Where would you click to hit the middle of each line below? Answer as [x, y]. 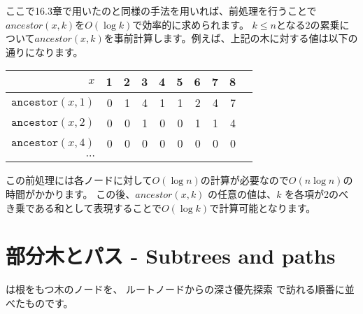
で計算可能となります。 [263, 207]
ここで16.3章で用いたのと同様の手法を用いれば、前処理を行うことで [161, 10]
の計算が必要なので [244, 180]
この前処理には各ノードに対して [79, 180]
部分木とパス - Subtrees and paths [171, 256]
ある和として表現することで [98, 207]
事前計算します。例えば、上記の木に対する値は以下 [231, 38]
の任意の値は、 [242, 193]
